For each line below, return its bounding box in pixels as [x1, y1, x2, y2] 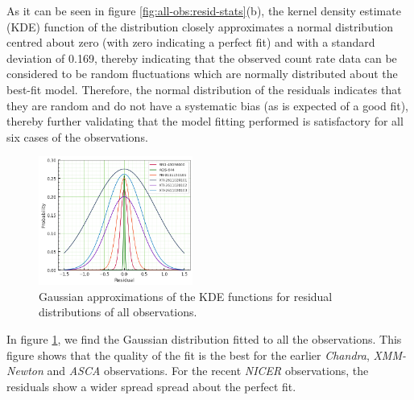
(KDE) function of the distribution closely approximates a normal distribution [6, 18, 394, 35]
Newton [6, 362, 43, 379]
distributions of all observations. [39, 303, 197, 320]
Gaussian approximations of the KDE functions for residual [39, 287, 333, 304]
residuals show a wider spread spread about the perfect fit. [6, 377, 296, 394]
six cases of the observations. [6, 128, 148, 145]
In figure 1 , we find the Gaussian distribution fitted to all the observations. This [6, 330, 402, 347]
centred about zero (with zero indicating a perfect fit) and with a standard [6, 34, 375, 51]
